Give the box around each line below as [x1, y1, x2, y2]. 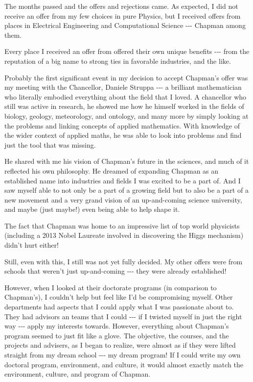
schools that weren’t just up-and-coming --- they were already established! [4, 266, 227, 276]
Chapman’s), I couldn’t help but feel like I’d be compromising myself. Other [4, 292, 233, 302]
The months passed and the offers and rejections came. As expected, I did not [4, 1, 238, 11]
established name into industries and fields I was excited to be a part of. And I [4, 175, 241, 185]
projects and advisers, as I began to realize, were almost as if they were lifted [4, 340, 236, 350]
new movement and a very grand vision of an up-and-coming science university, [4, 194, 242, 204]
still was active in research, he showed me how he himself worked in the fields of [4, 101, 244, 111]
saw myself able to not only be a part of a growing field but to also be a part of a [4, 185, 249, 195]
